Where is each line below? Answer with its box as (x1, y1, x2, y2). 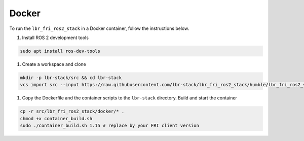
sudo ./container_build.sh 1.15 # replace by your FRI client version (20, 123, 200, 129)
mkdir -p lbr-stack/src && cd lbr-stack (20, 75, 122, 81)
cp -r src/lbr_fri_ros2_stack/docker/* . (20, 109, 125, 114)
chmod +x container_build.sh (20, 116, 93, 121)
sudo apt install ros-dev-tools (20, 48, 101, 54)
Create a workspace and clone (22, 61, 86, 67)
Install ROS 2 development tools (22, 34, 89, 41)
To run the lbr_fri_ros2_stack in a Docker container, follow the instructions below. (9, 25, 189, 31)
